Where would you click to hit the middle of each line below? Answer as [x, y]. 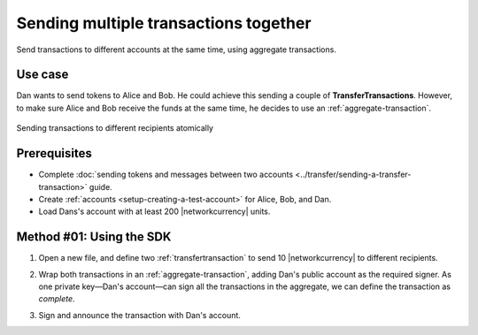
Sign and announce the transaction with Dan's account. [139, 315]
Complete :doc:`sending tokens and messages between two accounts [166, 175]
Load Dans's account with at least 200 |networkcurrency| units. [154, 211]
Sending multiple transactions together [164, 23]
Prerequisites [54, 153]
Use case [42, 75]
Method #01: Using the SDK [94, 237]
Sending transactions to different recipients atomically [115, 128]
